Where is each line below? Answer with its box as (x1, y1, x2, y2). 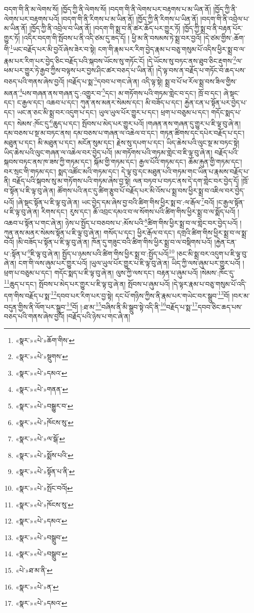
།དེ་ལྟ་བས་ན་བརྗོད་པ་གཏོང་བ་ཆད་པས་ (156, 65, 246, 75)
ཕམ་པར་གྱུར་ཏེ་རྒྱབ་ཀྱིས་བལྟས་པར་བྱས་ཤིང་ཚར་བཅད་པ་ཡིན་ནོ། (4, 65, 154, 75)
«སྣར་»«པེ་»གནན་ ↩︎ (15, 384, 68, 394)
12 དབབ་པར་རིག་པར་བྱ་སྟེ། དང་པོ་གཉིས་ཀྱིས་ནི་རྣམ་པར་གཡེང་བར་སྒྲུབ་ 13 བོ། (51, 289, 230, 300)
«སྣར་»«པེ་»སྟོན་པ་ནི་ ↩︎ (15, 466, 75, 477)
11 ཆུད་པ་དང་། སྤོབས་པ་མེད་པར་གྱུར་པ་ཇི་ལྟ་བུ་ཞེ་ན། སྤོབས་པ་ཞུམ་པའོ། (4, 277, 170, 289)
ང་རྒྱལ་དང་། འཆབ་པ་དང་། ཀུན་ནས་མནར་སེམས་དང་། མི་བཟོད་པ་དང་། (17, 97, 182, 107)
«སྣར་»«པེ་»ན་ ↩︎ (15, 581, 59, 591)
